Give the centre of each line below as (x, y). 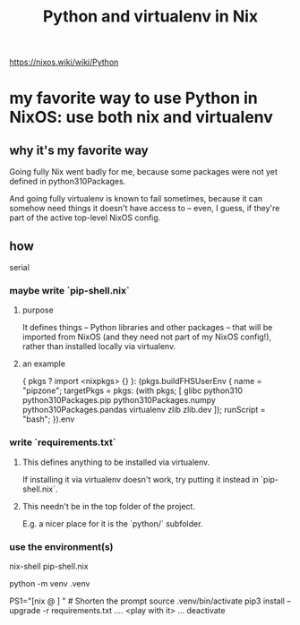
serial (19, 267)
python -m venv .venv (50, 583)
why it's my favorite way (79, 150)
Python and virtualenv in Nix (150, 17)
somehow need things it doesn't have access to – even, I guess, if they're (145, 209)
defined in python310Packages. (68, 182)
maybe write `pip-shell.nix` (69, 290)
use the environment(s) (61, 546)
